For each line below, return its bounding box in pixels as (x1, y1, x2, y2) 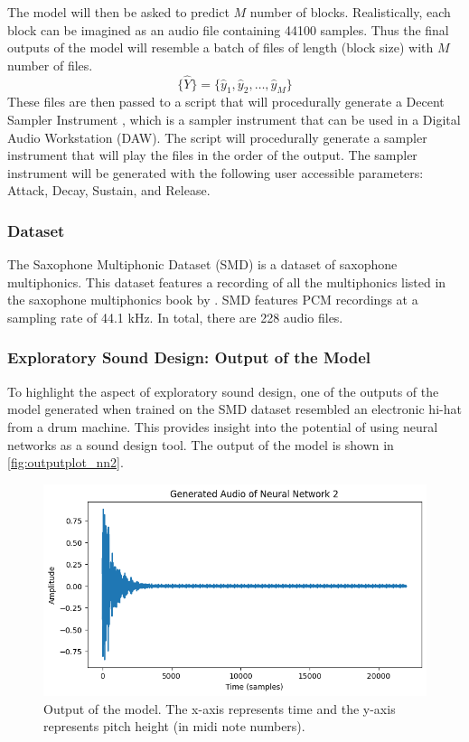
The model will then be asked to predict (7, 3, 230, 21)
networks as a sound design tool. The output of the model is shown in (7, 435, 394, 454)
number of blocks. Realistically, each (249, 3, 451, 21)
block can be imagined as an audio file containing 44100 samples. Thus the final (7, 20, 449, 39)
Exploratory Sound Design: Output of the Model (7, 346, 371, 369)
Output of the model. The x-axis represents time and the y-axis (43, 699, 396, 718)
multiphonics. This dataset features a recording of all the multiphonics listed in (7, 272, 446, 291)
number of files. (7, 55, 93, 74)
